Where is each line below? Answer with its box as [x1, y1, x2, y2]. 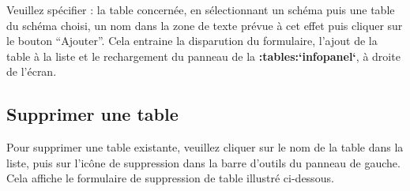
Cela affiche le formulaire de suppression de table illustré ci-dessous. [6, 170, 334, 186]
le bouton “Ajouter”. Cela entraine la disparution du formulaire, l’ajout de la [6, 32, 378, 49]
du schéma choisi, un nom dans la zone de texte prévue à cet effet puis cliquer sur [6, 17, 403, 33]
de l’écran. [6, 63, 57, 80]
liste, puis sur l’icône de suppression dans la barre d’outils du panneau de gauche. [6, 154, 401, 170]
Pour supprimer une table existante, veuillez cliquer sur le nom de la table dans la [6, 139, 404, 155]
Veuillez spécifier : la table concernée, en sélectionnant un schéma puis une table [6, 2, 395, 17]
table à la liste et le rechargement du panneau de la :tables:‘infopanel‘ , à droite [6, 47, 401, 64]
